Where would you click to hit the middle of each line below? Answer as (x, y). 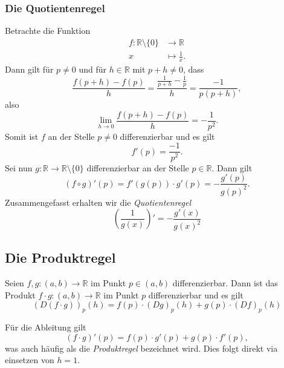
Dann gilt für (29, 69)
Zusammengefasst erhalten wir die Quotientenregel (98, 202)
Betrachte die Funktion (48, 31)
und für (92, 69)
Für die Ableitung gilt (46, 327)
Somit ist (22, 136)
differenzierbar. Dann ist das (225, 283)
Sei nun (19, 167)
